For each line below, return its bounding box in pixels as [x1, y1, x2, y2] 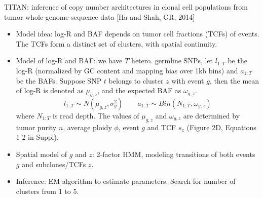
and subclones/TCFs [22, 159, 86, 169]
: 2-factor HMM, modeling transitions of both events [92, 148, 255, 159]
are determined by [183, 110, 240, 121]
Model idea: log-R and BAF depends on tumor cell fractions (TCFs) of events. [16, 28, 259, 39]
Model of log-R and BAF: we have [16, 55, 123, 66]
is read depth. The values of [53, 110, 139, 121]
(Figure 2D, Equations [186, 122, 256, 132]
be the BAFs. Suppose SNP [16, 75, 102, 86]
